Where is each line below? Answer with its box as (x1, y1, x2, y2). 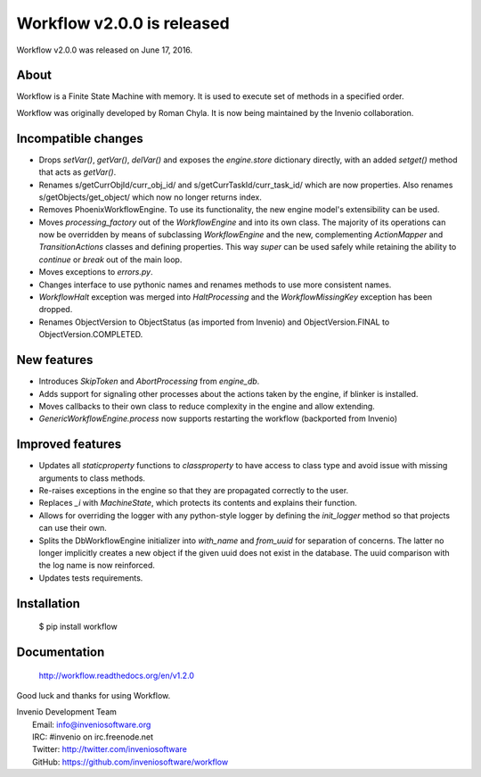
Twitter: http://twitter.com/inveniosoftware (32, 744, 187, 755)
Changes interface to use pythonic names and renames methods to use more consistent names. (38, 279, 392, 290)
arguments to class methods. (38, 473, 146, 484)
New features (16, 352, 94, 368)
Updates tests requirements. (38, 572, 143, 583)
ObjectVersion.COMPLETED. (38, 329, 143, 340)
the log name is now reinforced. (38, 560, 156, 571)
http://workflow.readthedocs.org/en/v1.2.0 (38, 670, 195, 681)
